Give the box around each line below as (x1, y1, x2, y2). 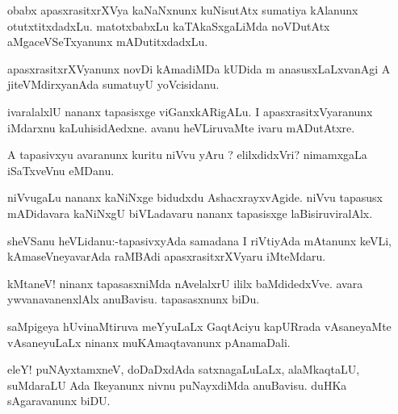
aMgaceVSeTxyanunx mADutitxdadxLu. (7, 33, 208, 50)
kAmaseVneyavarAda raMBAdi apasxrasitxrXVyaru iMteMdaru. (7, 248, 326, 265)
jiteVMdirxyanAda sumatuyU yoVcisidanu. (7, 76, 220, 93)
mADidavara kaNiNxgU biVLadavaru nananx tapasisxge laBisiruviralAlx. (7, 204, 373, 221)
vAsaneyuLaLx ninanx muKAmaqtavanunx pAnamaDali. (7, 333, 291, 350)
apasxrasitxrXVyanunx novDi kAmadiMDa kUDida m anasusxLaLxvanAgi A (7, 60, 391, 77)
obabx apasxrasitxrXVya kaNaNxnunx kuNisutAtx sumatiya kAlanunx (7, 2, 358, 18)
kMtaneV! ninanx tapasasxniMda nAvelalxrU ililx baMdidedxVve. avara (7, 274, 363, 291)
